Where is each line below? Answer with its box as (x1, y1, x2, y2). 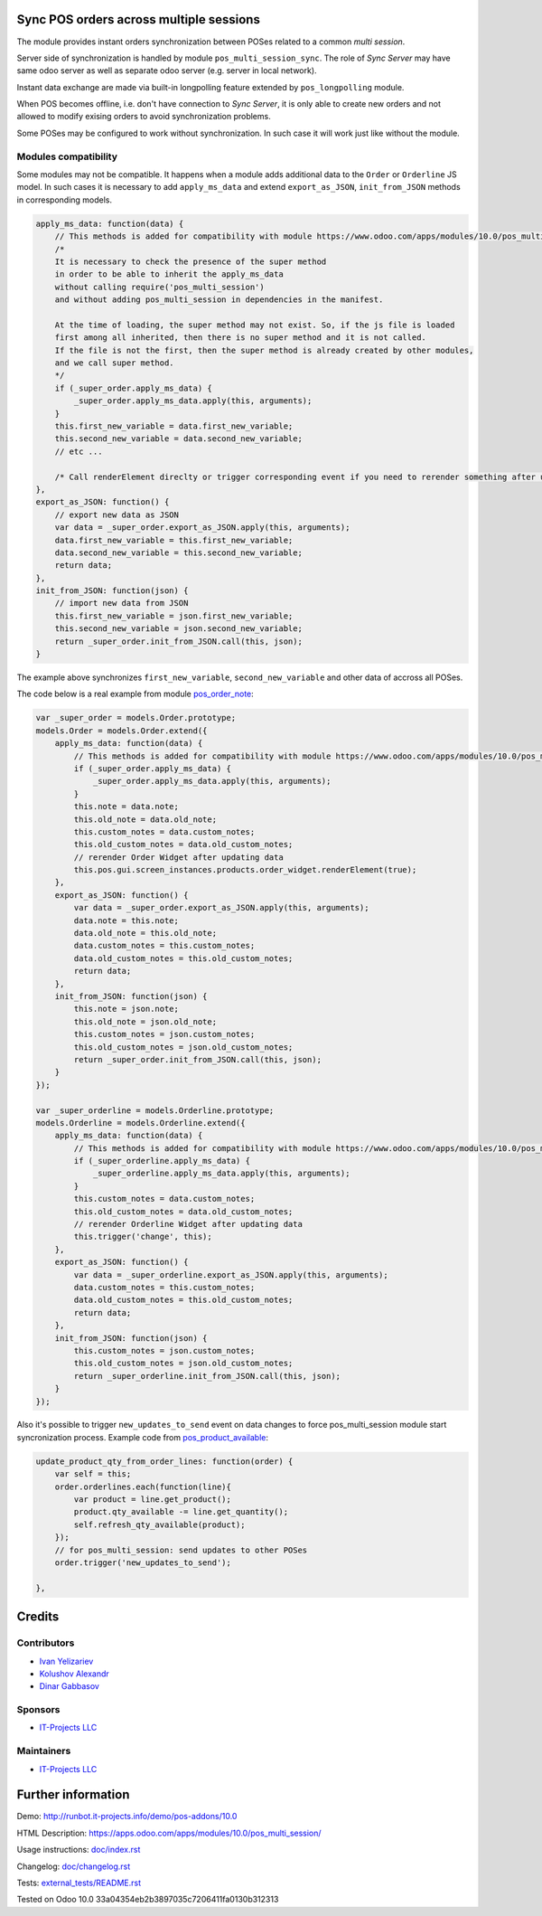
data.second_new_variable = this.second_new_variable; (54, 547, 303, 558)
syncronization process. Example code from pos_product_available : (16, 1431, 269, 1442)
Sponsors (16, 1704, 61, 1716)
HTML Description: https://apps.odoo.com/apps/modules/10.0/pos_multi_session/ (16, 1827, 322, 1838)
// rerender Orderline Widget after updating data (73, 1219, 303, 1230)
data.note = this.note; (73, 915, 180, 926)
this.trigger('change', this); (73, 1232, 212, 1242)
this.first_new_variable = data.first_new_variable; (54, 421, 294, 431)
